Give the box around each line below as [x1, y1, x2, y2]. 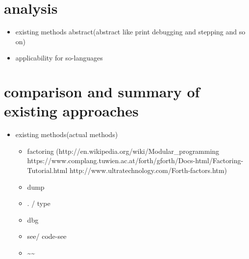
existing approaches [4, 101, 139, 121]
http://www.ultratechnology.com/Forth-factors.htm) [69, 165, 227, 175]
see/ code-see [27, 231, 67, 241]
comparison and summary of [4, 82, 200, 102]
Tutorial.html [27, 165, 68, 175]
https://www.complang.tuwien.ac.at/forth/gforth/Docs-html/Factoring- [27, 155, 244, 166]
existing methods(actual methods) [15, 129, 118, 140]
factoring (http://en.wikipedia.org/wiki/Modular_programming [27, 145, 220, 156]
